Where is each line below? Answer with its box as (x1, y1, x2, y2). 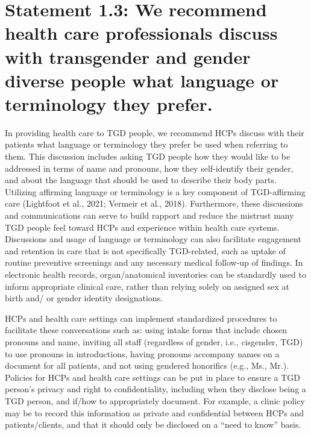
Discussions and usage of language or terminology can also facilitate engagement (5, 233, 301, 245)
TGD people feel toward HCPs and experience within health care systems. (5, 221, 280, 233)
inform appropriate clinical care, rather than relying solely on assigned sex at (5, 280, 289, 292)
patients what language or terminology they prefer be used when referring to (5, 138, 288, 151)
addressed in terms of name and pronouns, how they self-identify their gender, (5, 161, 294, 174)
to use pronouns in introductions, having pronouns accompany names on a (5, 347, 280, 360)
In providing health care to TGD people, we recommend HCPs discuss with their (5, 126, 304, 139)
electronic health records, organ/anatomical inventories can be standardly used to (5, 268, 306, 280)
